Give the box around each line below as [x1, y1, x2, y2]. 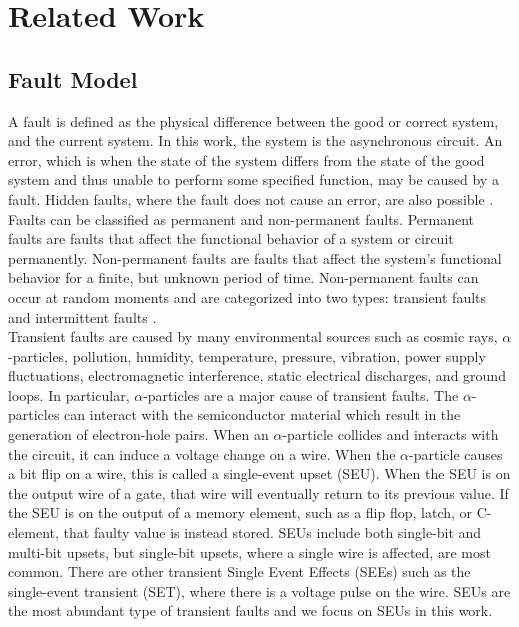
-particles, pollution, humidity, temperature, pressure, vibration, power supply [8, 345, 486, 366]
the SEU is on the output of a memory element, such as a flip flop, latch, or [8, 502, 473, 523]
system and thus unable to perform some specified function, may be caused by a [8, 169, 499, 190]
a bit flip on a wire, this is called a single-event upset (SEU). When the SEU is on [8, 463, 511, 484]
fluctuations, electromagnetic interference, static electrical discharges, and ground [8, 365, 506, 386]
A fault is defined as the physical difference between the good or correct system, [8, 110, 499, 131]
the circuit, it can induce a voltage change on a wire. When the [8, 443, 396, 464]
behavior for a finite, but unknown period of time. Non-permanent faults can [8, 267, 479, 288]
